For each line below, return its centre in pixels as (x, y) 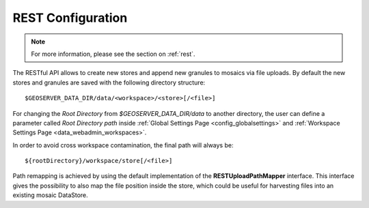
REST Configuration (70, 18)
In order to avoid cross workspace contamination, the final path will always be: (123, 145)
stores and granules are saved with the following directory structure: (109, 83)
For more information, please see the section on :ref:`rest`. (113, 54)
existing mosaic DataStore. (50, 195)
